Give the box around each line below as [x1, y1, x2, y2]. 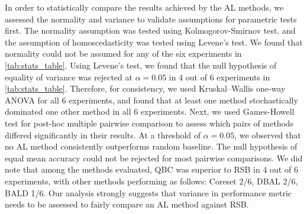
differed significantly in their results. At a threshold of [5, 128, 201, 141]
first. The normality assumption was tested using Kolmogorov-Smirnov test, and [5, 24, 296, 37]
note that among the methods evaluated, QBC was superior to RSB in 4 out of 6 [5, 163, 298, 176]
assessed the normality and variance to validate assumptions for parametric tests [5, 12, 297, 25]
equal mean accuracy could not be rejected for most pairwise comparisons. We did [5, 151, 303, 164]
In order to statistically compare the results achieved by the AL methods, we [5, 1, 284, 13]
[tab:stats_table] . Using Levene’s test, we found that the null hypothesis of [5, 59, 277, 71]
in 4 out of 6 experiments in [169, 70, 270, 83]
